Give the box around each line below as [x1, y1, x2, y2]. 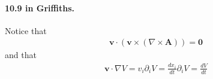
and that [5, 48, 37, 61]
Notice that [5, 24, 47, 37]
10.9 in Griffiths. [5, 1, 74, 14]
